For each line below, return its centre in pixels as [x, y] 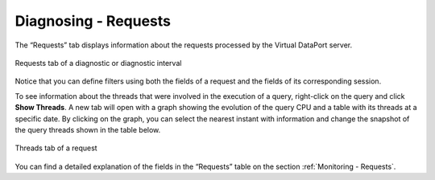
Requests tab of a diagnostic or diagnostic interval [98, 63]
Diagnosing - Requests [93, 21]
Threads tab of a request [56, 148]
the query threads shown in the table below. [88, 129]
